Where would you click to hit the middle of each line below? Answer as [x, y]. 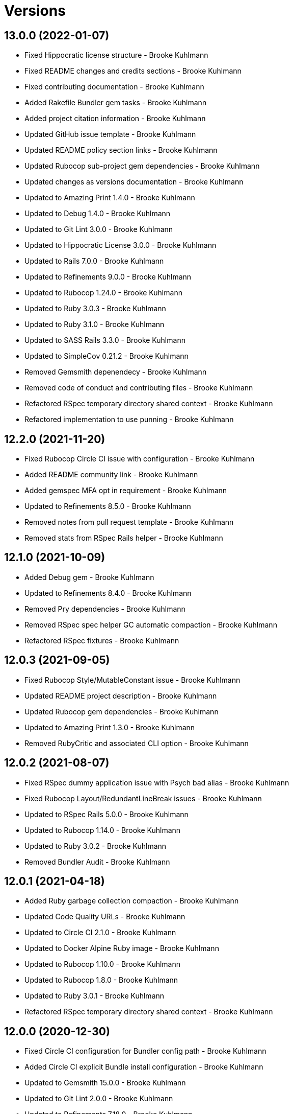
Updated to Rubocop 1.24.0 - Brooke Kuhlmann [103, 293]
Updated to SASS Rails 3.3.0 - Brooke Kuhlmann [105, 340]
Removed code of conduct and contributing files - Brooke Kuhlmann [139, 388]
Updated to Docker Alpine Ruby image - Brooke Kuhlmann [122, 948]
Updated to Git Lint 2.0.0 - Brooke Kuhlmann [99, 1099]
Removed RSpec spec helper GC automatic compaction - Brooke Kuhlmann [151, 624]
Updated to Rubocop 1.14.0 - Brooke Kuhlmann [103, 830]
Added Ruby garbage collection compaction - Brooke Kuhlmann [132, 901]
